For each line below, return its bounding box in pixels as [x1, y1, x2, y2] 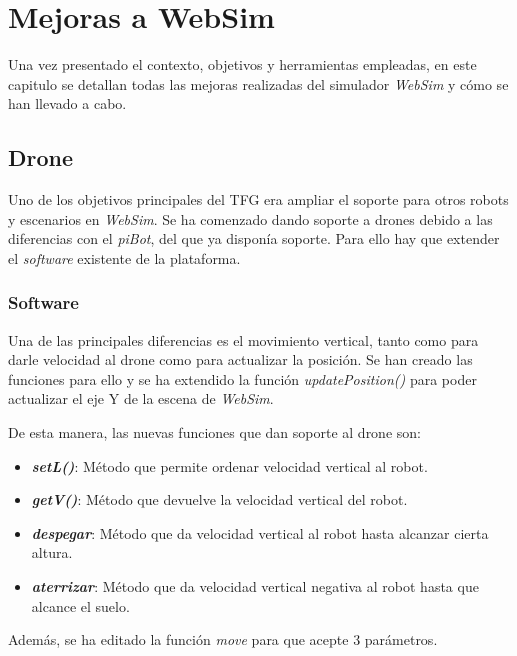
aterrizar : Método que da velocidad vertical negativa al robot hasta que [31, 576, 479, 597]
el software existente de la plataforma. [8, 247, 241, 268]
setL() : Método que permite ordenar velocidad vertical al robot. [31, 455, 428, 476]
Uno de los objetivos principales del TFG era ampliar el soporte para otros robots [8, 189, 509, 210]
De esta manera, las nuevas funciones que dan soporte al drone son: [8, 422, 421, 443]
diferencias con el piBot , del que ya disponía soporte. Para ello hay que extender [8, 228, 500, 249]
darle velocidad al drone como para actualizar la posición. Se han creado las [8, 349, 473, 370]
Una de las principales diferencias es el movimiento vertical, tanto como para [8, 329, 479, 350]
